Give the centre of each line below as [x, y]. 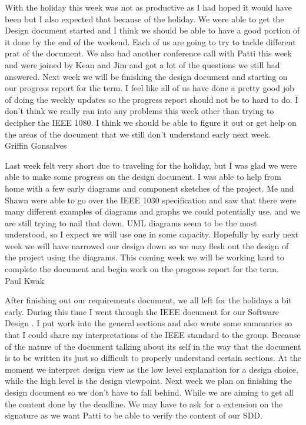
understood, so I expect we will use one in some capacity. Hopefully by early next [152, 234]
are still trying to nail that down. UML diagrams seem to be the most [131, 222]
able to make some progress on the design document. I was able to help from [143, 177]
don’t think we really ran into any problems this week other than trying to [139, 111]
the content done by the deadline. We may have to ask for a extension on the [144, 404]
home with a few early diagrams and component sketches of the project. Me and [149, 188]
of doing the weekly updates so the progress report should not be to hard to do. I [152, 99]
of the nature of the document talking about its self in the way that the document [153, 346]
